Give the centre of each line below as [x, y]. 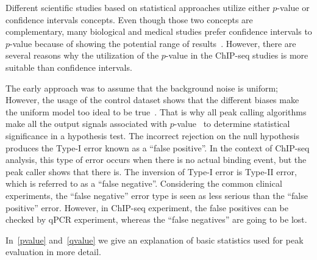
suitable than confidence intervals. [69, 67]
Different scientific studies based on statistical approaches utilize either [138, 7]
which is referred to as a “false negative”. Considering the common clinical [144, 183]
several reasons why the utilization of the [82, 55]
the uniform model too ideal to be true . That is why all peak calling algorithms [156, 111]
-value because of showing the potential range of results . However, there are [153, 43]
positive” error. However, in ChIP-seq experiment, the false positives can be [147, 207]
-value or [293, 7]
